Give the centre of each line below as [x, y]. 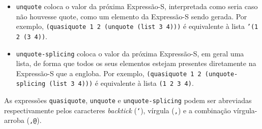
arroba [14, 120]
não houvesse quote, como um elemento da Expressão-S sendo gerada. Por [132, 16]
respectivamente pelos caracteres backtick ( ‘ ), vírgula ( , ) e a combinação [118, 110]
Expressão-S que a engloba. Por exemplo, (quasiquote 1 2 [109, 73]
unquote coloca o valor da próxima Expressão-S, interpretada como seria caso [137, 6]
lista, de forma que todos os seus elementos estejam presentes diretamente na [136, 63]
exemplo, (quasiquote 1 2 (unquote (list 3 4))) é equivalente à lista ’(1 [137, 26]
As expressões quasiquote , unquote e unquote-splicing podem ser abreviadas [128, 100]
